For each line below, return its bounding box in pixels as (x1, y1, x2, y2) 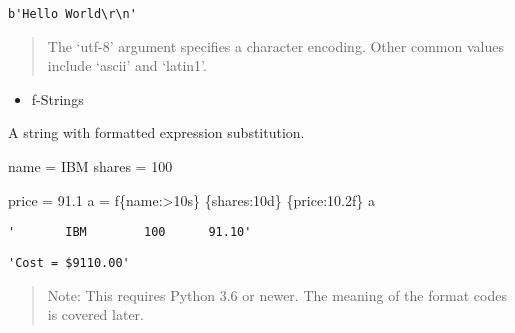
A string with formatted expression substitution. (8, 122, 305, 143)
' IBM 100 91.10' (8, 225, 252, 240)
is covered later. (47, 304, 144, 325)
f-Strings (31, 88, 84, 109)
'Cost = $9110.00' (8, 255, 130, 270)
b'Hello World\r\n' (8, 7, 137, 21)
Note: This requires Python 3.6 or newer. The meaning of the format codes (47, 284, 507, 305)
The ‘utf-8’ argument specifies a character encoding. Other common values (47, 35, 504, 56)
